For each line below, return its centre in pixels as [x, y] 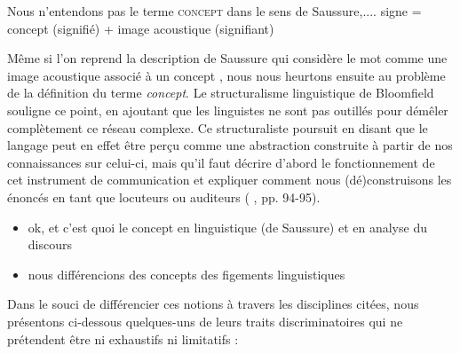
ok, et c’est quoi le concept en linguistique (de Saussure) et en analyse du [227, 227]
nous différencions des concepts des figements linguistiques [186, 274]
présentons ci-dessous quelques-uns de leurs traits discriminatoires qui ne [205, 321]
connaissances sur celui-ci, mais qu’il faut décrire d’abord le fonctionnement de [221, 162]
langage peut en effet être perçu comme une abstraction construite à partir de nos [230, 145]
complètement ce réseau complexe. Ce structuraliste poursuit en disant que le [218, 127]
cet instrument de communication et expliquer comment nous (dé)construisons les [230, 180]
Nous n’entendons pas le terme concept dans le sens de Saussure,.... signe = [214, 11]
